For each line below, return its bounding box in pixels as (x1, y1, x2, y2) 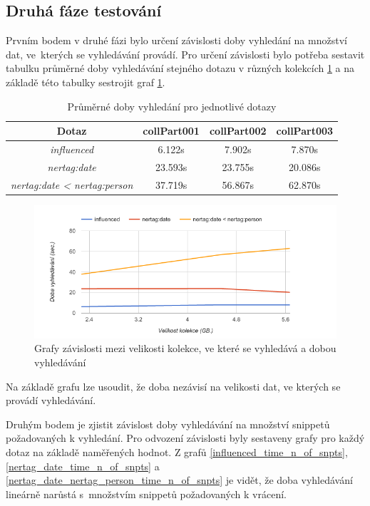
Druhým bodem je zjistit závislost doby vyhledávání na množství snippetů (6, 416, 330, 431)
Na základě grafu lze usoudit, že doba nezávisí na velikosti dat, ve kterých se (6, 378, 341, 393)
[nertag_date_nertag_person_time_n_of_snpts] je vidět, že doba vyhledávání (6, 473, 353, 487)
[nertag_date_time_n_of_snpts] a (6, 458, 160, 473)
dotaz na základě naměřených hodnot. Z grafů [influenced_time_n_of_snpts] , (6, 444, 348, 459)
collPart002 (209, 123, 267, 138)
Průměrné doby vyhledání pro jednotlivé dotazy (67, 98, 277, 113)
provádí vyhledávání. (6, 393, 96, 408)
